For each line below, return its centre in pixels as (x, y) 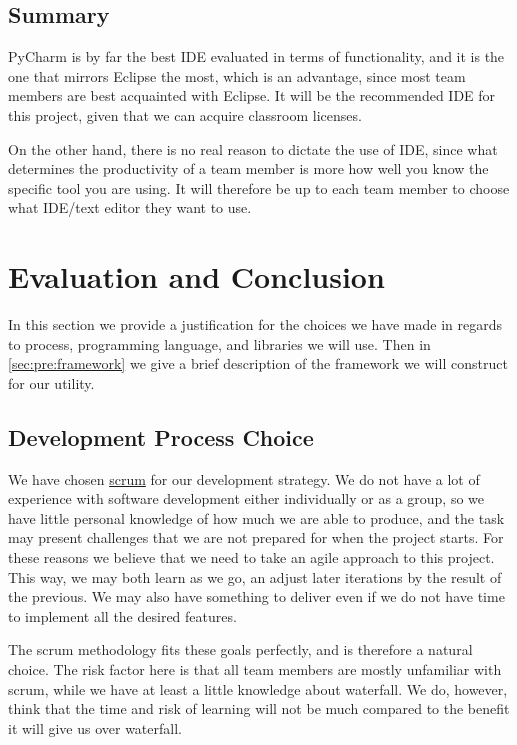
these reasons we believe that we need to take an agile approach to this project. (251, 557)
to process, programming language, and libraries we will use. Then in (219, 343)
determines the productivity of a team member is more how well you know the (248, 168)
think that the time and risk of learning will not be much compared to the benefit (259, 708)
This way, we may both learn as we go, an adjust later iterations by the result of (255, 576)
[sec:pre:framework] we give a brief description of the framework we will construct (258, 363)
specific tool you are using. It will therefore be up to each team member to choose (259, 187)
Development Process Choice (161, 436)
